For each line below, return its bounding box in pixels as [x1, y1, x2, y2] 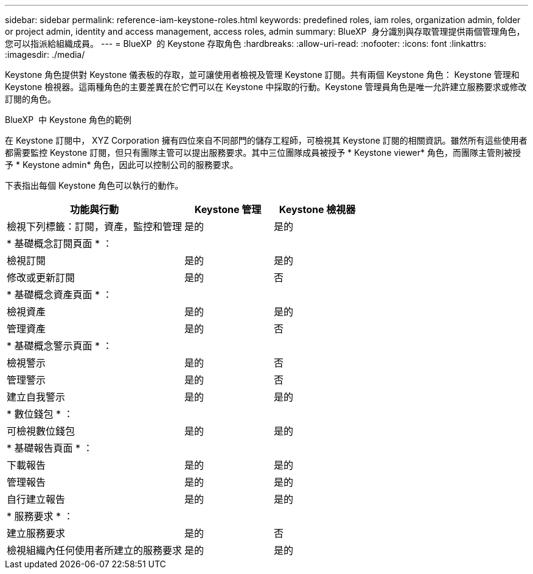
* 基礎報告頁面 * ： [7, 442, 93, 454]
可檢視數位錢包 [7, 425, 75, 437]
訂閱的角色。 [5, 94, 56, 104]
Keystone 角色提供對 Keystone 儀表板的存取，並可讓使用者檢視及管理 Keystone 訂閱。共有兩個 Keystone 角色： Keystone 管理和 [5, 69, 520, 80]
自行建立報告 [7, 493, 66, 505]
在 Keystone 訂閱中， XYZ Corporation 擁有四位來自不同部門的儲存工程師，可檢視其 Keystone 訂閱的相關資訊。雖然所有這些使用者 [5, 135, 528, 145]
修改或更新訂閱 [7, 271, 75, 284]
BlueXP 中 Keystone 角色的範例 [5, 114, 132, 125]
